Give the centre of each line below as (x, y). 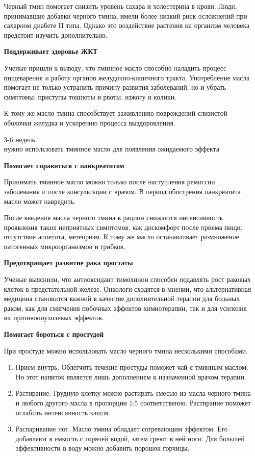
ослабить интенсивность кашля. (63, 412)
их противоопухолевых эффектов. (54, 317)
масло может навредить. (40, 201)
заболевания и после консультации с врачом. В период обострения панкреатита (122, 191)
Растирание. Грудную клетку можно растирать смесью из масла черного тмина (133, 393)
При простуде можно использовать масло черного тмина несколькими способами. (126, 350)
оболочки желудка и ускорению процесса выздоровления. (90, 122)
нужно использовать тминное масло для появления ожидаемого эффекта (112, 149)
